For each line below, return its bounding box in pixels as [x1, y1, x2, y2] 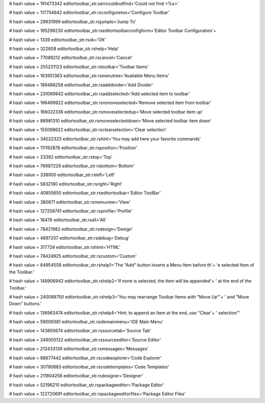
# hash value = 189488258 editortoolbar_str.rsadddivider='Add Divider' [9, 81, 153, 88]
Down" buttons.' [9, 301, 42, 307]
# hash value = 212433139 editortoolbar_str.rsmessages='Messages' [9, 346, 149, 352]
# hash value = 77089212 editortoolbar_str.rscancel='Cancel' [9, 54, 132, 61]
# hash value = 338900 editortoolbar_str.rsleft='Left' [9, 172, 115, 178]
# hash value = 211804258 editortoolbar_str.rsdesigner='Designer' [9, 373, 143, 379]
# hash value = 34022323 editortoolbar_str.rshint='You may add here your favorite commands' [9, 135, 201, 142]
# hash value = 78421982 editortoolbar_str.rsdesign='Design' [9, 226, 133, 232]
